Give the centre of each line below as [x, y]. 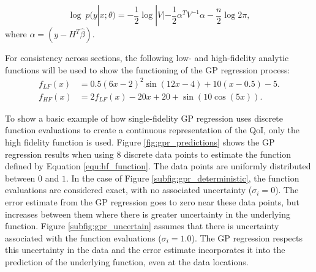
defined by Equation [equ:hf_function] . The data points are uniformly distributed [158, 166]
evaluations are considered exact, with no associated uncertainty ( [129, 190]
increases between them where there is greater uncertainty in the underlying [148, 214]
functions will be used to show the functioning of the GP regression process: [148, 69]
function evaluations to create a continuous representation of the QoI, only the [152, 130]
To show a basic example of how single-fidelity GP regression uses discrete [144, 118]
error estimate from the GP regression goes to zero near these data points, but [152, 201]
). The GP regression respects [247, 237]
